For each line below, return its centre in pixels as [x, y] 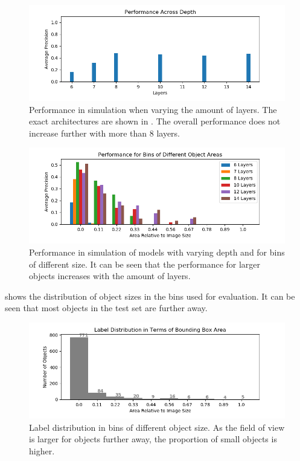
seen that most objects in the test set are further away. [106, 308]
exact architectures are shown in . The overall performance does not [155, 121]
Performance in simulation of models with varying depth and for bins [157, 252]
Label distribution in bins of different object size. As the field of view [157, 427]
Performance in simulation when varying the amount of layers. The [153, 109]
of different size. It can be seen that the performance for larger [145, 264]
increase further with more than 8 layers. [105, 133]
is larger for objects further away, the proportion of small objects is [153, 439]
